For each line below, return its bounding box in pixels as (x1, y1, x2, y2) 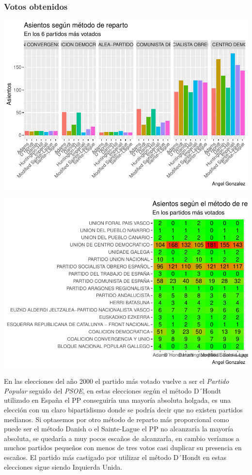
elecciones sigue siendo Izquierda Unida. (4, 461, 123, 472)
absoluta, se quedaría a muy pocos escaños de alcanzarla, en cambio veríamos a (4, 433, 239, 443)
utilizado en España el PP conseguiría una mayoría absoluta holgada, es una (4, 395, 231, 405)
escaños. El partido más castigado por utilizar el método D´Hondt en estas (4, 452, 227, 462)
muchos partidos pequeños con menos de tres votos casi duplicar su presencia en (4, 442, 242, 453)
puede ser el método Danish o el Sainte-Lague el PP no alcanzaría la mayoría (4, 424, 234, 434)
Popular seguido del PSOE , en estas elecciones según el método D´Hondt (4, 385, 221, 395)
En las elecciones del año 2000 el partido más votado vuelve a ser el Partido (4, 376, 229, 386)
